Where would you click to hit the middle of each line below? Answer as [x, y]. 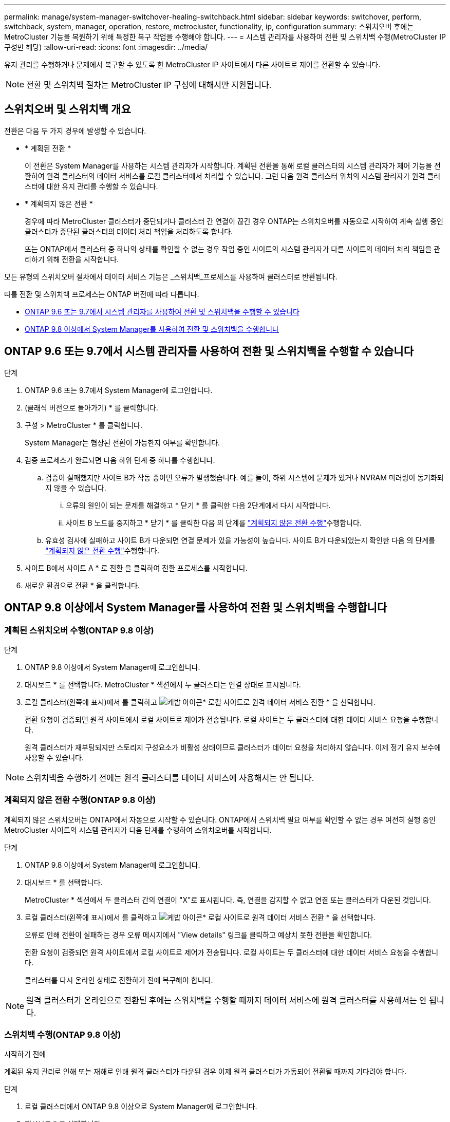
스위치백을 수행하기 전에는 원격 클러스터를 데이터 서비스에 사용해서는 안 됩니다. [170, 778]
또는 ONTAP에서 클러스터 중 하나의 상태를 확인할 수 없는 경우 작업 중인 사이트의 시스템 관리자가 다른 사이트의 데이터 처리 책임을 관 [233, 249]
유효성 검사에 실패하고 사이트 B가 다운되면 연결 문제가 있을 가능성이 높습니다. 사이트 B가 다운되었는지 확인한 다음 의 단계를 [240, 540]
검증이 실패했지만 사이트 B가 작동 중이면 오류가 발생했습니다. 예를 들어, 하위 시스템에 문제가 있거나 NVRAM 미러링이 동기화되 [245, 477]
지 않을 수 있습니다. [76, 488]
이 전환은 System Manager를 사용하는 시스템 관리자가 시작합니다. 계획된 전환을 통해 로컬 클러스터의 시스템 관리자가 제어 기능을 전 [233, 165]
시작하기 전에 [25, 1054]
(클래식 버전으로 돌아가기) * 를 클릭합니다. [91, 407]
